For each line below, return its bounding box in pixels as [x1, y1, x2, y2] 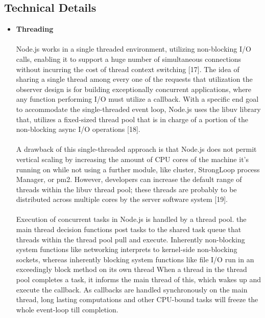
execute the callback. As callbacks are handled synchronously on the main [16, 284, 248, 294]
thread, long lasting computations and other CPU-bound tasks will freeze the [16, 294, 258, 305]
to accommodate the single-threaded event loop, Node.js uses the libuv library [16, 103, 261, 114]
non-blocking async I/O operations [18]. [16, 124, 140, 134]
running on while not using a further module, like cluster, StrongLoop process [16, 164, 260, 174]
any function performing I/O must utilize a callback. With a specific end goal [16, 94, 259, 104]
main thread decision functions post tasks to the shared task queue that [16, 224, 242, 235]
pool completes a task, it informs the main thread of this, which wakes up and [16, 274, 261, 285]
